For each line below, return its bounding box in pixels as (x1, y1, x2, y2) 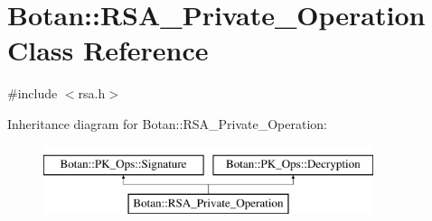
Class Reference (7, 32, 209, 69)
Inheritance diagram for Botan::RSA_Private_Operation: (7, 114, 327, 133)
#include (7, 84, 58, 103)
